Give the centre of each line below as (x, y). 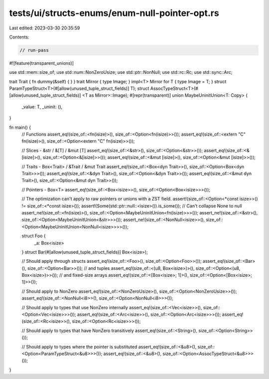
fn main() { (20, 127)
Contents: (19, 37)
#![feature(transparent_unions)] (42, 63)
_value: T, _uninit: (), (42, 107)
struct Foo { (34, 236)
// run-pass (34, 50)
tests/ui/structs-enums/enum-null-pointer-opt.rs (114, 13)
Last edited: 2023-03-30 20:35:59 (45, 28)
